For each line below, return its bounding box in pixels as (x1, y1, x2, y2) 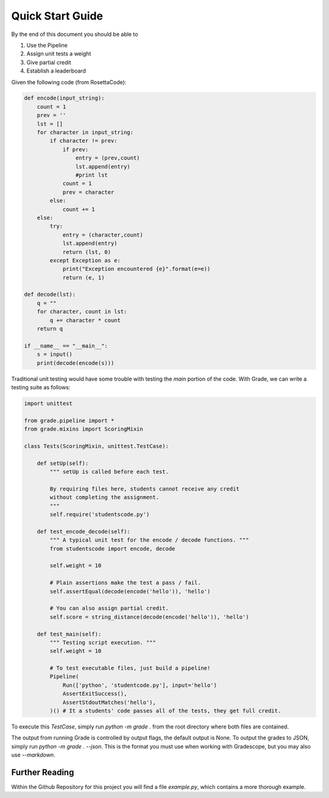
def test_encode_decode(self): (37, 528, 130, 535)
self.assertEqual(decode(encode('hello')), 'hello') (49, 588, 211, 595)
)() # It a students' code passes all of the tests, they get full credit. (49, 708, 281, 714)
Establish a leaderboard (26, 67, 87, 74)
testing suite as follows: (11, 383, 71, 390)
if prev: (62, 146, 89, 153)
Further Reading (11, 767, 74, 777)
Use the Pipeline (26, 41, 68, 49)
